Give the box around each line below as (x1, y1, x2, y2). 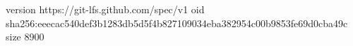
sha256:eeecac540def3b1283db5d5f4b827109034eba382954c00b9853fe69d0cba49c (6, 15, 348, 30)
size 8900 (6, 29, 44, 44)
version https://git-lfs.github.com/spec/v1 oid (6, 2, 205, 16)
